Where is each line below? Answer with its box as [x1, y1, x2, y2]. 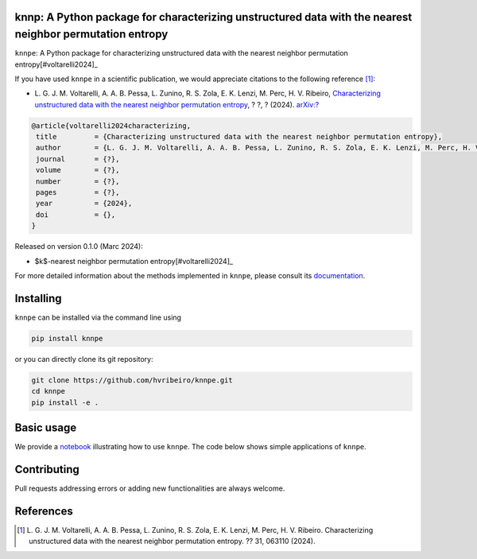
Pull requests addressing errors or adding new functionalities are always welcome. [14, 483, 285, 493]
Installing [14, 291, 63, 305]
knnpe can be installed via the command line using [14, 312, 182, 322]
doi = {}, [36, 210, 116, 219]
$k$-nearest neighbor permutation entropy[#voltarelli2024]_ [34, 256, 234, 266]
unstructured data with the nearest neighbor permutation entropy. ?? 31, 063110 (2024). [29, 537, 316, 546]
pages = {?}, [36, 188, 120, 196]
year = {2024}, [36, 199, 133, 208]
